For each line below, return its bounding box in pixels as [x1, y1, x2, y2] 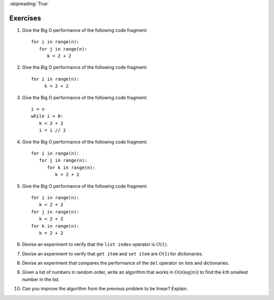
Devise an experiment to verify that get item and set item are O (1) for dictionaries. [22, 250, 203, 256]
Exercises [9, 14, 42, 22]
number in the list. [22, 276, 60, 282]
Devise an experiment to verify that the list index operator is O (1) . [22, 241, 168, 247]
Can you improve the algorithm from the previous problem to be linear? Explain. [22, 286, 188, 292]
